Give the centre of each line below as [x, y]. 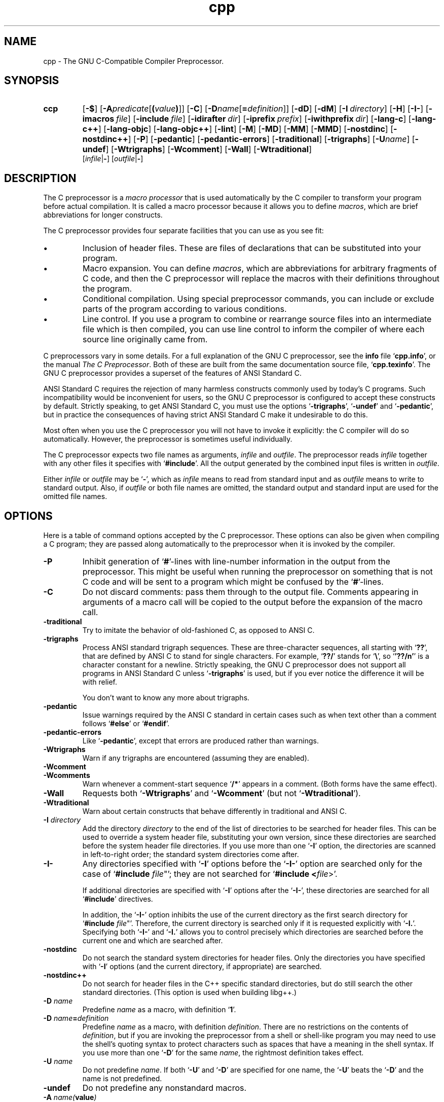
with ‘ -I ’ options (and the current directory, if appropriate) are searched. [202, 967]
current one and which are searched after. [153, 941]
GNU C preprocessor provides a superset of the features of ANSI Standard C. [173, 373]
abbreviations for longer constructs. [103, 215]
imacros [98, 119]
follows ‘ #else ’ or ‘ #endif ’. [126, 724]
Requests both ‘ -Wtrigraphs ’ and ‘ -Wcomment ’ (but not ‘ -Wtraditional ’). [221, 793]
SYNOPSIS [32, 81]
